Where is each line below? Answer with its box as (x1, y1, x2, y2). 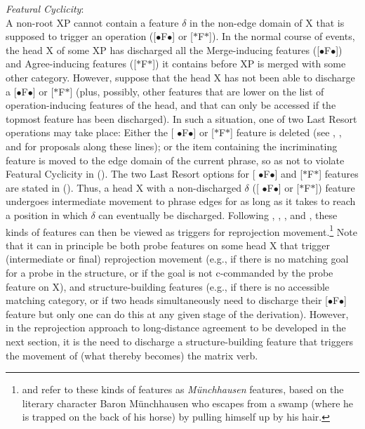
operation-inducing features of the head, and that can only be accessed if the (6, 98, 336, 112)
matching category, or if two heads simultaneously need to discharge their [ (6, 293, 328, 308)
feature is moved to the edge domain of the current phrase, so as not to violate (6, 152, 345, 167)
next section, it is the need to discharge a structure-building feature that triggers (6, 334, 353, 348)
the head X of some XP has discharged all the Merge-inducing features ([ (6, 42, 320, 57)
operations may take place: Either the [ (6, 125, 174, 140)
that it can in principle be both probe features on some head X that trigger (6, 237, 330, 252)
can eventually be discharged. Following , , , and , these (98, 207, 338, 222)
